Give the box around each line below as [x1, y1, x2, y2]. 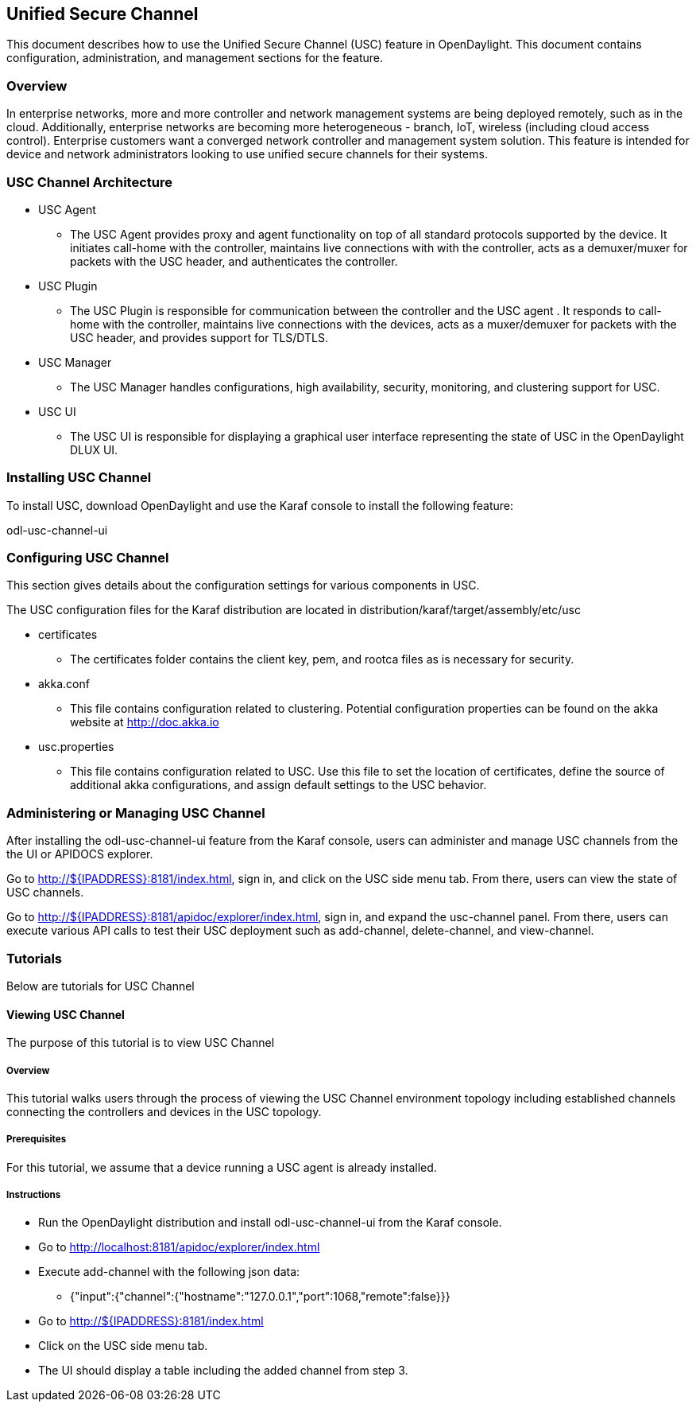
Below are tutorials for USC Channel [6, 978, 195, 993]
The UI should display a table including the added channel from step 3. [38, 1363, 408, 1378]
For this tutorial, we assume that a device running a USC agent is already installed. [6, 1160, 437, 1174]
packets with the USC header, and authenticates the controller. [70, 254, 398, 268]
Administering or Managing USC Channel [6, 804, 265, 821]
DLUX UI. [70, 442, 118, 457]
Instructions [6, 1189, 61, 1201]
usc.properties [38, 740, 114, 754]
